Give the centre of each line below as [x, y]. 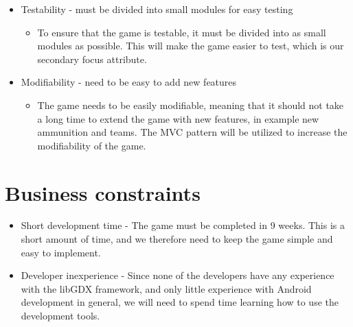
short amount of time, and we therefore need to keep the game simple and [177, 239]
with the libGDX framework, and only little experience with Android [166, 288]
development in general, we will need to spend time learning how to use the [180, 302]
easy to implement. [61, 252]
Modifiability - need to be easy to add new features [129, 82]
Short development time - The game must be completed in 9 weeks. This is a [183, 225]
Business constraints [103, 192]
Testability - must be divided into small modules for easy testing [157, 9]
